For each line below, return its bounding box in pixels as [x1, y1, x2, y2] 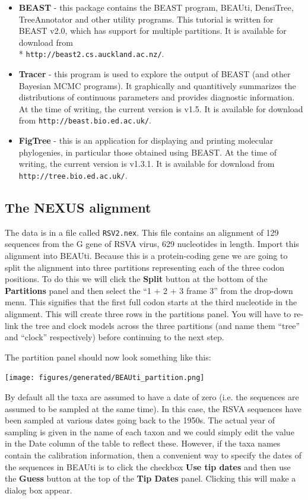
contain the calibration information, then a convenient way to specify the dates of [5, 448, 301, 461]
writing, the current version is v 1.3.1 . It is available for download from [18, 157, 275, 170]
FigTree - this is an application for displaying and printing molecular [18, 134, 274, 147]
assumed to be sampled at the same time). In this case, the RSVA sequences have [5, 402, 302, 414]
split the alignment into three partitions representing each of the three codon [5, 261, 284, 273]
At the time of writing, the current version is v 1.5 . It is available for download [18, 102, 303, 115]
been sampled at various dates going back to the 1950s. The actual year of [5, 414, 275, 426]
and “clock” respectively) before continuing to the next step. [5, 331, 224, 343]
